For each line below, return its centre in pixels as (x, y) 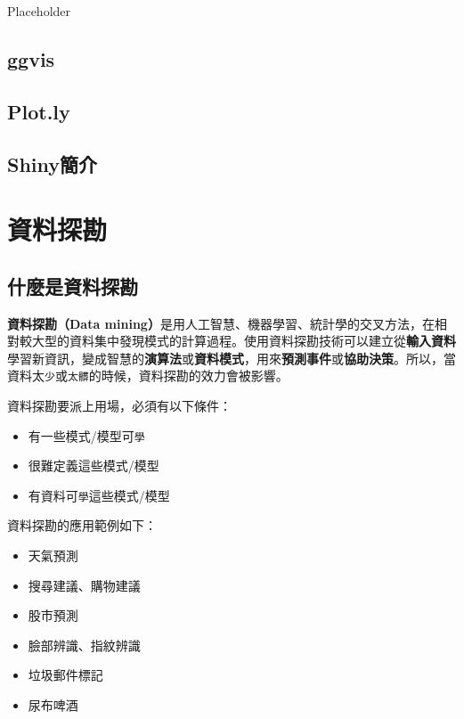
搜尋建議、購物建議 (84, 585)
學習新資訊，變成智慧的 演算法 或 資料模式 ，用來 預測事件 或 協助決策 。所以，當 (232, 358)
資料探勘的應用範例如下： (82, 525)
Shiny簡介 (53, 163)
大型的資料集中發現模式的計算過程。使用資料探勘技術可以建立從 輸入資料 (244, 341)
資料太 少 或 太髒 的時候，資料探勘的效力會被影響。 (148, 376)
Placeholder (39, 11)
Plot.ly (39, 111)
